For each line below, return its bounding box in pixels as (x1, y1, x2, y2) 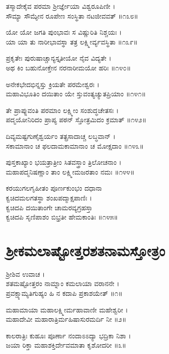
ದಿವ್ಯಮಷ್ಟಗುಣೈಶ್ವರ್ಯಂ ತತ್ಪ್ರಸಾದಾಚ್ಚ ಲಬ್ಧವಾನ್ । (6, 131, 115, 141)
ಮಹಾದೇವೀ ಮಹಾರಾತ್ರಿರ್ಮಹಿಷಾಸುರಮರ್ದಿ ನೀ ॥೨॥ (6, 314, 127, 324)
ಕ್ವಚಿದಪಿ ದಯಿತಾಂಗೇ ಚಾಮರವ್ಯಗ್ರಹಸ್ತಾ (6, 202, 93, 212)
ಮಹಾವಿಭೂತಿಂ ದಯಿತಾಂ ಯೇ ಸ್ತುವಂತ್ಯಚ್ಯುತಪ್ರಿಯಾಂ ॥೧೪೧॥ (6, 88, 146, 99)
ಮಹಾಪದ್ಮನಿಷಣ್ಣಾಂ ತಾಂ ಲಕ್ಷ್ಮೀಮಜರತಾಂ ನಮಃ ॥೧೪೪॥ (6, 166, 134, 177)
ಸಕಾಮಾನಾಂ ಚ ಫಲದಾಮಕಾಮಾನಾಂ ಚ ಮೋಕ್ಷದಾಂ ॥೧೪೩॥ (6, 140, 144, 151)
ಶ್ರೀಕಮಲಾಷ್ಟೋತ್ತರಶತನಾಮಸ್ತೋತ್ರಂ (6, 240, 166, 260)
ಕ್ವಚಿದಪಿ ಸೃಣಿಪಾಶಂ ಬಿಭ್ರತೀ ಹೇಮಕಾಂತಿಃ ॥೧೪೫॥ (6, 212, 118, 222)
